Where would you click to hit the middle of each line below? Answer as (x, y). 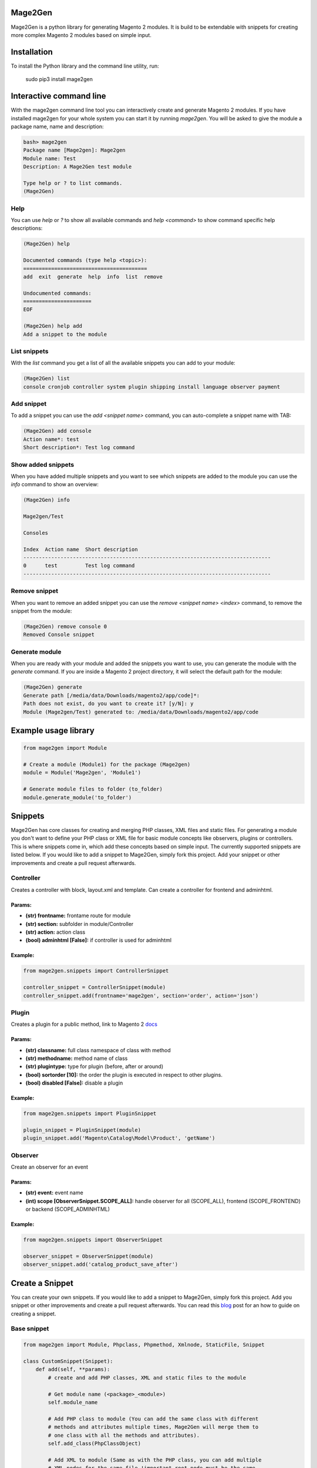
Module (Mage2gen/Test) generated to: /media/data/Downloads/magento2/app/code (141, 712)
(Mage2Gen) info (47, 500)
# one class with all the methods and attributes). (124, 1435)
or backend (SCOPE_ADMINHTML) (68, 1209)
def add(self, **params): (73, 1369)
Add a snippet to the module (65, 334)
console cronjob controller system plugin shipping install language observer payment (152, 387)
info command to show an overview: (55, 484)
